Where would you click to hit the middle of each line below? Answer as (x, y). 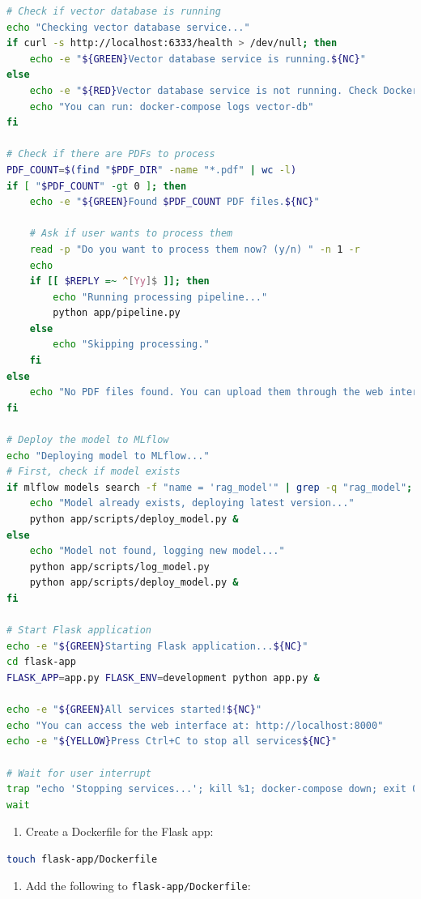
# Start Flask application (79, 631)
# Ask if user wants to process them (131, 234)
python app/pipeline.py (117, 313)
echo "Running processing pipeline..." (160, 297)
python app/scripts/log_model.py (119, 567)
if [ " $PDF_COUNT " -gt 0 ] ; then (97, 186)
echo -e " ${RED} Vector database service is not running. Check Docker (224, 90)
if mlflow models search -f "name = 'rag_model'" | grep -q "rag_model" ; (210, 487)
